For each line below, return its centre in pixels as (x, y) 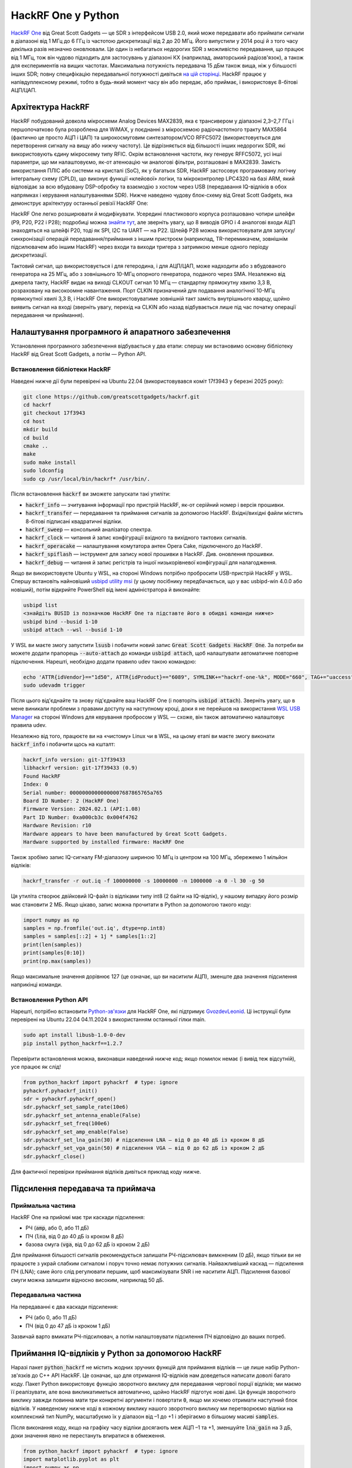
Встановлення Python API (49, 999)
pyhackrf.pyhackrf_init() (60, 1090)
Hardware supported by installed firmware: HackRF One (104, 842)
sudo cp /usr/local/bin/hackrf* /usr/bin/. (87, 479)
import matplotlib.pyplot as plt (71, 1459)
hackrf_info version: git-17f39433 (74, 760)
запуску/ (285, 230)
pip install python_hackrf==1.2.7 (73, 1043)
